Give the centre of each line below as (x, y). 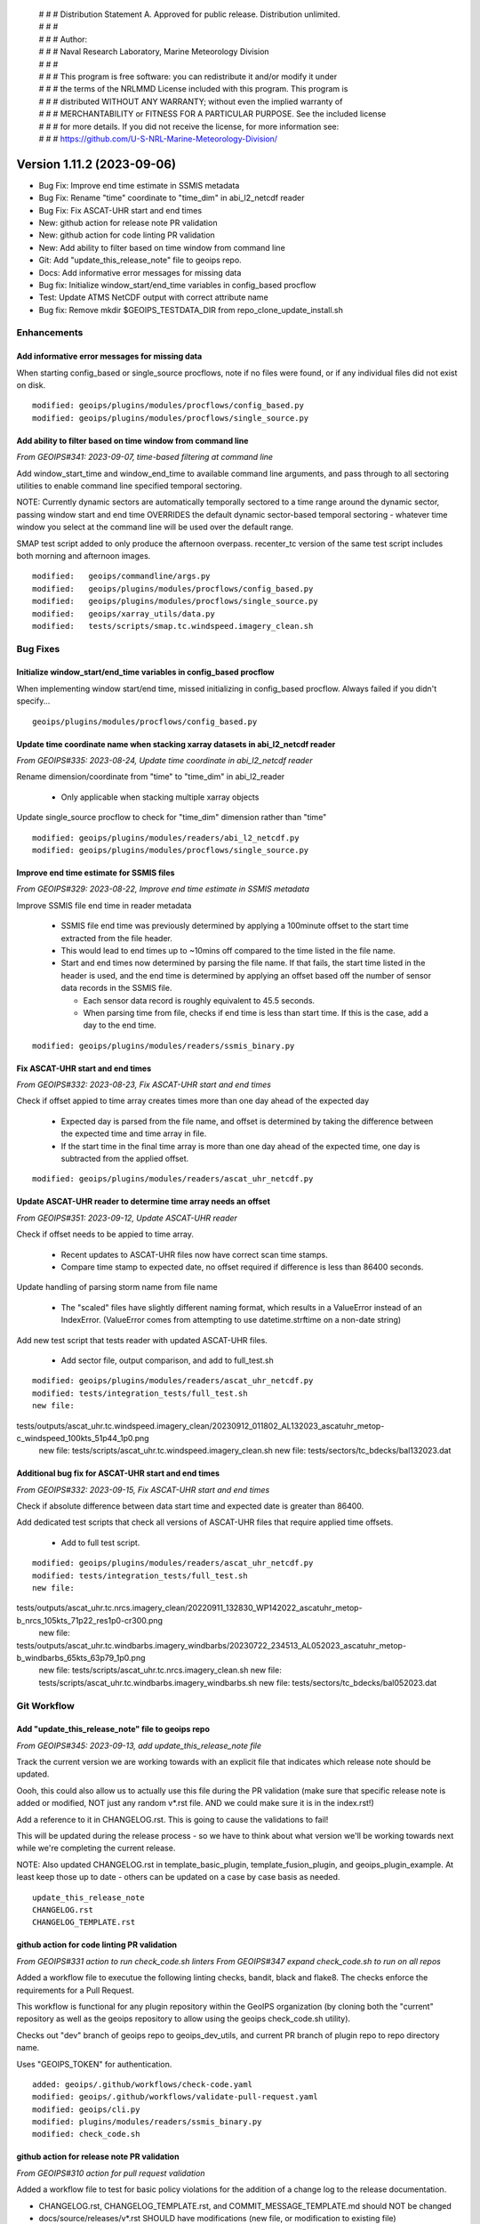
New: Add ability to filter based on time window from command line (162, 247)
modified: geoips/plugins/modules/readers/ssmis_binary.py (164, 1046)
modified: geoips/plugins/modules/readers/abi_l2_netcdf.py (166, 838)
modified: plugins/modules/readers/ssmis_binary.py (147, 2122)
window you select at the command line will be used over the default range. (155, 527)
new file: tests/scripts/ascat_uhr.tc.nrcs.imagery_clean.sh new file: (160, 1670)
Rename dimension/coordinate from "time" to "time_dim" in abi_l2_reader (151, 777)
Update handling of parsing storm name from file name (117, 1287)
